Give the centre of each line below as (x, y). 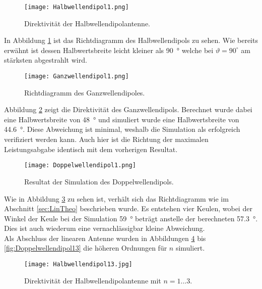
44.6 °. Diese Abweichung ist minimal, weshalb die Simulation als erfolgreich (122, 129)
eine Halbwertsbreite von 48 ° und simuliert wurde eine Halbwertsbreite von (122, 119)
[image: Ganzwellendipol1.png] (77, 77)
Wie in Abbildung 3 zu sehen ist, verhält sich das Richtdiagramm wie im (116, 198)
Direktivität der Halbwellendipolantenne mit (93, 280)
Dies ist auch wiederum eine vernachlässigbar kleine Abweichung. (105, 228)
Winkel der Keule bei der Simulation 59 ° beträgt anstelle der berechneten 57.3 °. (131, 218)
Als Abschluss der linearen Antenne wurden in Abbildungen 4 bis (105, 238)
